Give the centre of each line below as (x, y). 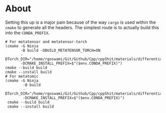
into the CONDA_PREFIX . (27, 33)
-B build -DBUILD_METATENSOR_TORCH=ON (60, 50)
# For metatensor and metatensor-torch (46, 42)
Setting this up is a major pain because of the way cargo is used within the (81, 22)
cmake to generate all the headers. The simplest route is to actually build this (82, 27)
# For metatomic (22, 76)
